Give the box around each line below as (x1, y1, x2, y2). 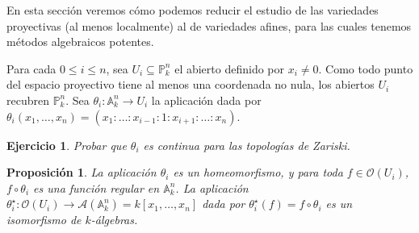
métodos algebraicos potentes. (6, 33, 154, 50)
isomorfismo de (6, 211, 82, 228)
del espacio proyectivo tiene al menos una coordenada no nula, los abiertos (6, 76, 375, 93)
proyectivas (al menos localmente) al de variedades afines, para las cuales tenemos (6, 17, 412, 34)
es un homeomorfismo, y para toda (173, 164, 343, 181)
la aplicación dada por (151, 91, 262, 108)
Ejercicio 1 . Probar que (6, 136, 127, 153)
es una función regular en (33, 179, 160, 196)
